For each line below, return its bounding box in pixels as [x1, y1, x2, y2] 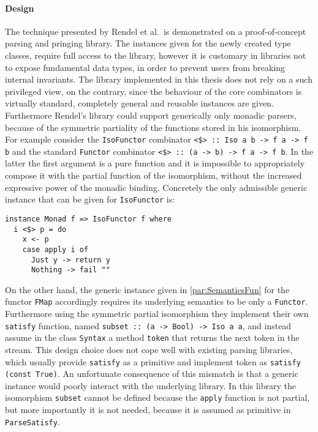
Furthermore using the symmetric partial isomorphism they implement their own [5, 307, 309, 320]
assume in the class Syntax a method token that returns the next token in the [5, 331, 300, 344]
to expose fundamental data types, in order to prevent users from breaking [5, 61, 286, 73]
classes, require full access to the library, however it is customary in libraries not [5, 48, 306, 61]
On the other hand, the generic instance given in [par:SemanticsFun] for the [5, 283, 290, 296]
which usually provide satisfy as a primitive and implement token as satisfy [5, 355, 301, 368]
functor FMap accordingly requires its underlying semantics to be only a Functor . [5, 295, 308, 308]
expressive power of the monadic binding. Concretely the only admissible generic [5, 181, 308, 193]
